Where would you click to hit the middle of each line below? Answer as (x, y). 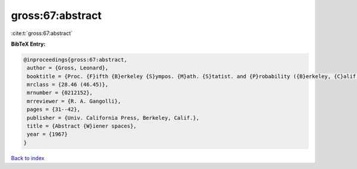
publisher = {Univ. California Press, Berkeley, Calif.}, (113, 118)
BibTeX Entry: (28, 44)
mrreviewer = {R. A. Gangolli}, (74, 101)
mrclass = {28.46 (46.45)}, (68, 85)
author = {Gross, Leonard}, (68, 68)
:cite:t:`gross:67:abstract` (42, 33)
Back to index (28, 158)
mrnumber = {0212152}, (60, 93)
